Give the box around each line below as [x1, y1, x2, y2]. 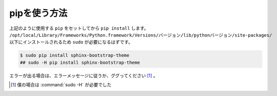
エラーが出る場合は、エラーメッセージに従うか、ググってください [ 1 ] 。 [9, 72, 158, 78]
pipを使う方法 [9, 8, 68, 19]
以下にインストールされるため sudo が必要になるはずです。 [9, 39, 133, 45]
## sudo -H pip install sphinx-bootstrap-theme [20, 59, 140, 65]
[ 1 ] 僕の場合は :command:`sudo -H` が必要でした [11, 82, 112, 88]
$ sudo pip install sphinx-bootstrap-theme [20, 53, 130, 58]
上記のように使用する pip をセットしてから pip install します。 [9, 25, 149, 31]
